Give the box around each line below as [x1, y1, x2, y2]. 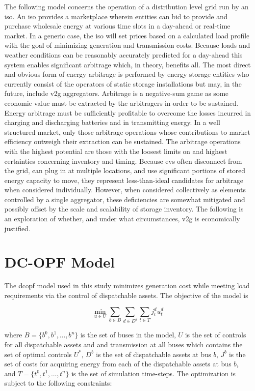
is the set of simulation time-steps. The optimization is [71, 368, 236, 378]
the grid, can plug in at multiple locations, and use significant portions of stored [4, 165, 245, 176]
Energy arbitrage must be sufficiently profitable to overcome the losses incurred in [4, 107, 251, 118]
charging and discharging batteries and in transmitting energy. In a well [4, 117, 220, 127]
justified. [4, 223, 30, 233]
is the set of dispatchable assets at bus [96, 349, 211, 359]
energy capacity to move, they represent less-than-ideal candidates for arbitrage [4, 175, 244, 185]
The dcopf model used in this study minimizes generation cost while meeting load [4, 280, 250, 291]
